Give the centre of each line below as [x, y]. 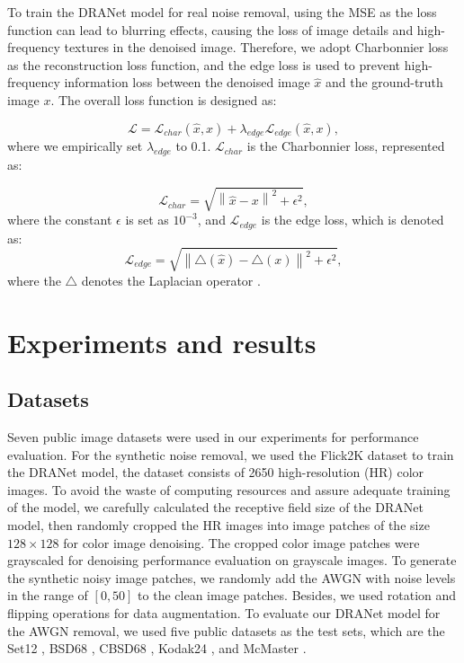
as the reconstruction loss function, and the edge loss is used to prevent [204, 64]
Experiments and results [162, 342]
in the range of [48, 595]
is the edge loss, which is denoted [352, 220]
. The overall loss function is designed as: [164, 99]
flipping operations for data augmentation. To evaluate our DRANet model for [224, 613]
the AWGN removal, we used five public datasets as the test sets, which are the [226, 630]
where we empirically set [75, 146]
